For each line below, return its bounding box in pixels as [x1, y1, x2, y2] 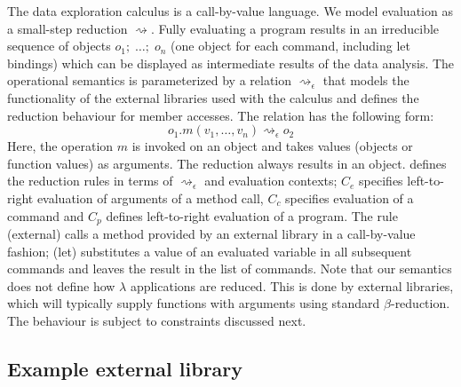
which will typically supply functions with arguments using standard [7, 294, 380, 312]
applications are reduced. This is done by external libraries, [130, 276, 454, 295]
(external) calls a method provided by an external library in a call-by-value [7, 224, 416, 242]
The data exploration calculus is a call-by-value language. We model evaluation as [7, 2, 453, 20]
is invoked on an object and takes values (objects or [131, 137, 413, 155]
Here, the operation [7, 137, 114, 155]
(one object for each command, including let [171, 36, 410, 55]
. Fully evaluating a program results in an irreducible [150, 19, 440, 37]
